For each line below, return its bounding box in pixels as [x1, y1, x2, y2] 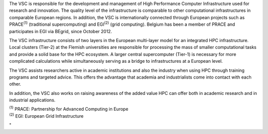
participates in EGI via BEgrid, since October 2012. [9, 28, 112, 34]
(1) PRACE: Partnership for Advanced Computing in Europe [9, 105, 129, 112]
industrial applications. [9, 97, 56, 103]
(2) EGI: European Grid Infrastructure [9, 112, 84, 119]
